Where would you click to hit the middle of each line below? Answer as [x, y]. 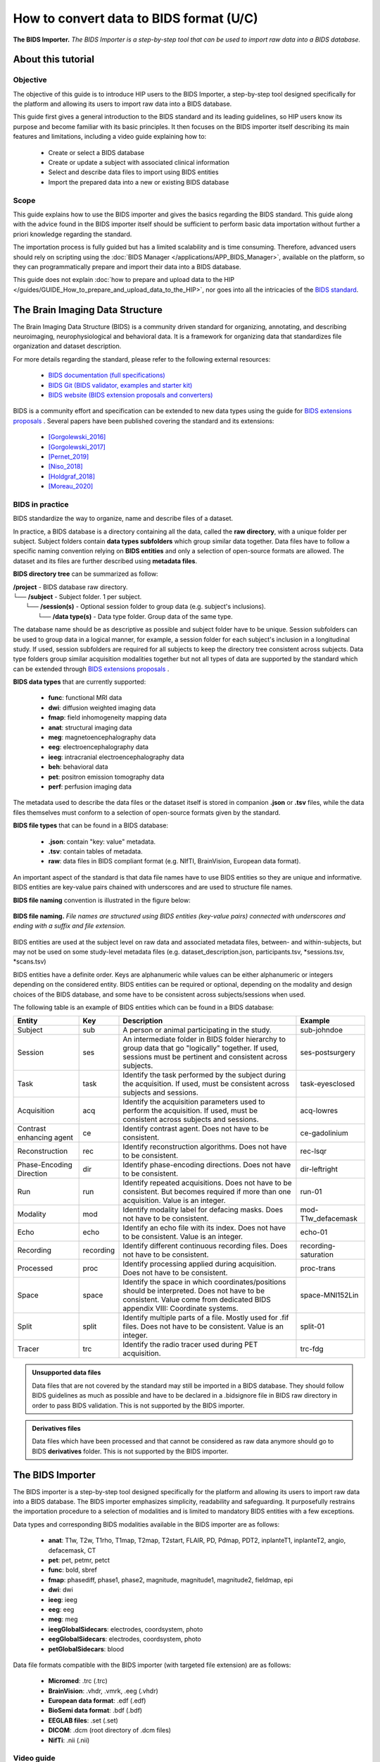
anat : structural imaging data [90, 727]
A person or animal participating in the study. [197, 1030]
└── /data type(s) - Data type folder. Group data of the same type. [135, 616]
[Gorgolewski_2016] [77, 437]
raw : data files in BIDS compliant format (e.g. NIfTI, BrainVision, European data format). [175, 861]
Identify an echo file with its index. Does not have [204, 1228]
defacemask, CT [72, 1550]
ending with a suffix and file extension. [69, 926]
